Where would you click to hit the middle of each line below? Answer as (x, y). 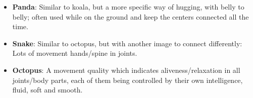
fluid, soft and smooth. (47, 90)
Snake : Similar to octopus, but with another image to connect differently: (127, 43)
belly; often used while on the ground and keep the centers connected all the (131, 16)
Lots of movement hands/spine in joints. (75, 53)
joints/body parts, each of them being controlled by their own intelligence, (128, 80)
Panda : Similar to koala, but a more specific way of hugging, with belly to (128, 7)
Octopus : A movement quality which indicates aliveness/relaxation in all (126, 70)
